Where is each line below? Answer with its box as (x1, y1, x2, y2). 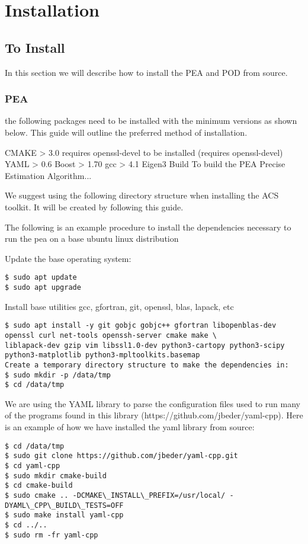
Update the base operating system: (5, 252, 131, 264)
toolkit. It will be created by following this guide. (5, 200, 184, 213)
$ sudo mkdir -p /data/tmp (5, 370, 111, 379)
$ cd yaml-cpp (5, 461, 60, 470)
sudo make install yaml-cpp (13, 511, 124, 520)
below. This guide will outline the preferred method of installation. (5, 126, 248, 138)
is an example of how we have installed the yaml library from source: (5, 421, 255, 433)
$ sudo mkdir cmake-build (5, 471, 107, 480)
